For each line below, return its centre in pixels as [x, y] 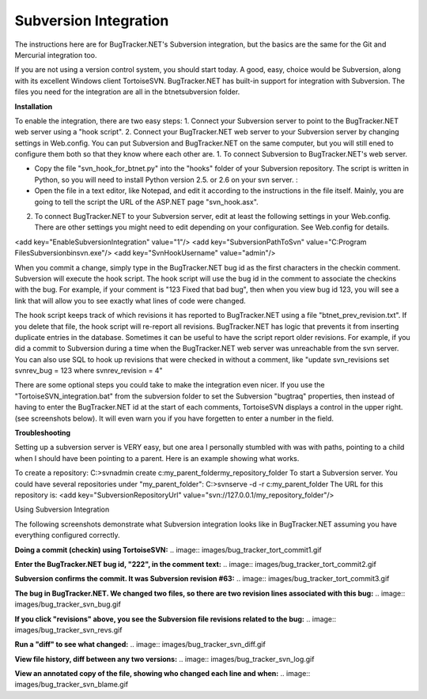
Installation [34, 106]
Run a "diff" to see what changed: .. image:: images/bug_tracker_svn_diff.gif [140, 644]
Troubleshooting [43, 433]
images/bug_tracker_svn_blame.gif [72, 685]
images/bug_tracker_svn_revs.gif [68, 629]
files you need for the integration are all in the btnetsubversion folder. [127, 92]
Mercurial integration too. [56, 55]
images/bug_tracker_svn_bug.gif [68, 604]
